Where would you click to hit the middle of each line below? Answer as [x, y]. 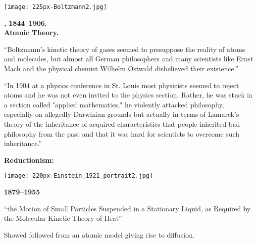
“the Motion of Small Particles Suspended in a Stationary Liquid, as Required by [127, 208]
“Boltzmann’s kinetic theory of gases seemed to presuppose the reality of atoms [125, 49]
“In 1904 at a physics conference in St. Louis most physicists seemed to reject [122, 85]
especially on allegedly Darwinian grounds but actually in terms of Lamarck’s [122, 114]
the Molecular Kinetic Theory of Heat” [63, 218]
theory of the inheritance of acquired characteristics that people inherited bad [122, 124]
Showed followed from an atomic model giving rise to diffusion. [99, 234]
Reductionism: [29, 160]
